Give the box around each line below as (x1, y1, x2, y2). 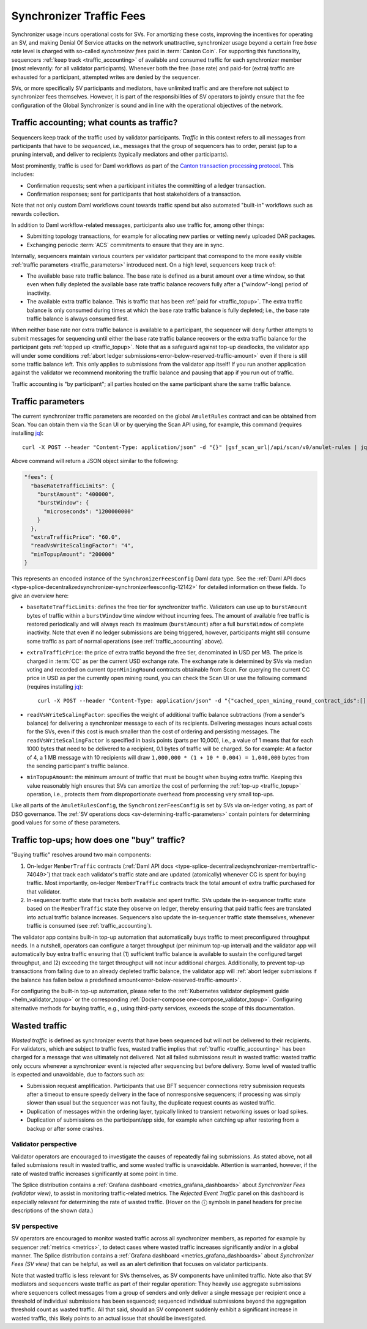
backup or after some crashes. (26, 1125, 104, 1132)
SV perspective (11, 1222, 59, 1231)
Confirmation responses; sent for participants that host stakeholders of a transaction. (26, 190, 242, 198)
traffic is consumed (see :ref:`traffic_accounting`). (26, 922, 152, 930)
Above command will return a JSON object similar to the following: (11, 457, 179, 465)
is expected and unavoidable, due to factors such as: (11, 1071, 145, 1078)
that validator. (26, 887, 61, 895)
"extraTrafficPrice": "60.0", (31, 533, 122, 541)
